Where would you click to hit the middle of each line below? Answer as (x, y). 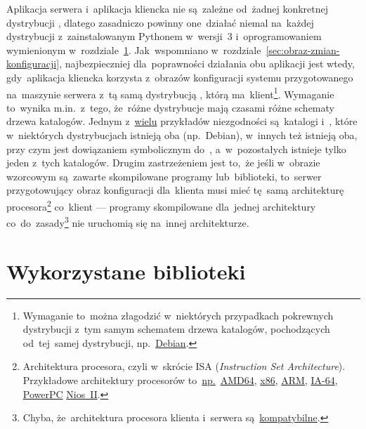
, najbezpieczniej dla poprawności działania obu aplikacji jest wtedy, (207, 64)
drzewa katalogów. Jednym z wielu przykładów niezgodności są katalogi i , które (182, 121)
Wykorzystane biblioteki (126, 271)
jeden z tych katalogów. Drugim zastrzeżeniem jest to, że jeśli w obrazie (163, 163)
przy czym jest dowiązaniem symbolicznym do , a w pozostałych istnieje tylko (176, 148)
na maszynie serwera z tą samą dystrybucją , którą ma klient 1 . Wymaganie (170, 93)
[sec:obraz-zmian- (303, 49)
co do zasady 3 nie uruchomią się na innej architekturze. (128, 222)
